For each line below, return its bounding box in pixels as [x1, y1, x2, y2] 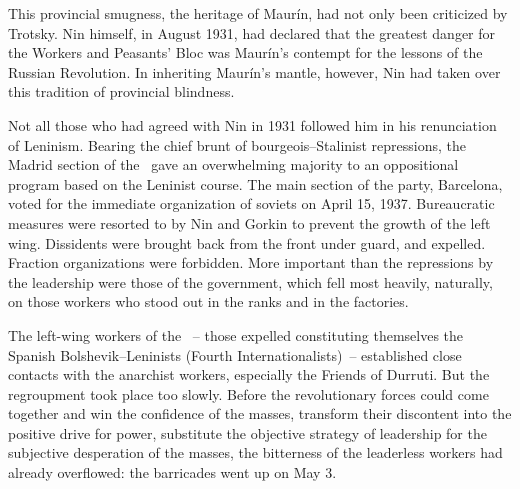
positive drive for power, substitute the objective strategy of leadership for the [8, 422, 487, 443]
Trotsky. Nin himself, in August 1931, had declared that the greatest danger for [8, 22, 496, 43]
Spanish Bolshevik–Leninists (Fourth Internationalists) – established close [8, 344, 462, 365]
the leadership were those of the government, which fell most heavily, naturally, [8, 271, 493, 292]
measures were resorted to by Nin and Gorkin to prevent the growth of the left [8, 212, 491, 233]
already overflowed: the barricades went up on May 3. [8, 462, 337, 483]
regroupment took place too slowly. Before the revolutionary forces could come [8, 383, 489, 404]
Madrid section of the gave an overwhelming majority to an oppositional [8, 154, 459, 175]
